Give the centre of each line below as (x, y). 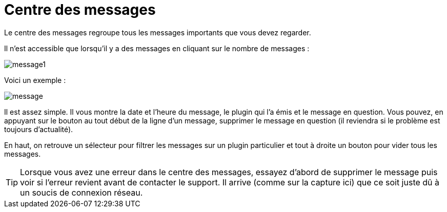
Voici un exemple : (35, 80)
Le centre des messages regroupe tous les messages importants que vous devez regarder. (158, 32)
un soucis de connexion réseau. (82, 192)
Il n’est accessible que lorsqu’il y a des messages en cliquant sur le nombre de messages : (157, 48)
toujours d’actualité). (39, 129)
